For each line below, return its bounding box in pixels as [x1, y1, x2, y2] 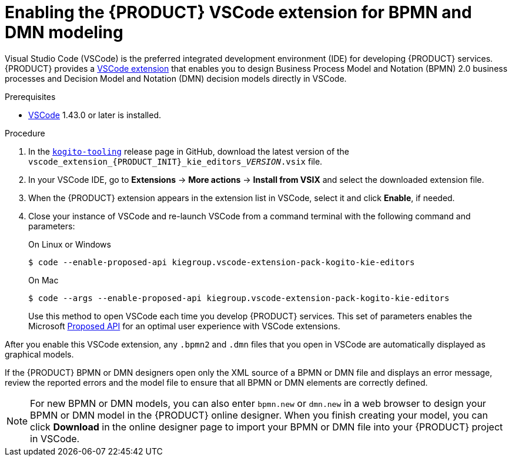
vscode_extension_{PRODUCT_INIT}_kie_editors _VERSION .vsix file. [28, 156, 323, 166]
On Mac [28, 275, 59, 285]
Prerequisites [5, 91, 56, 102]
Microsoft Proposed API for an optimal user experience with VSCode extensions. [28, 320, 340, 331]
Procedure [5, 128, 45, 138]
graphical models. [5, 349, 74, 359]
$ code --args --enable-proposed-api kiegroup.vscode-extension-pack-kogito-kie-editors [28, 293, 450, 303]
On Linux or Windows [28, 239, 111, 249]
